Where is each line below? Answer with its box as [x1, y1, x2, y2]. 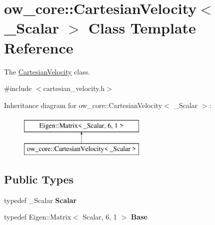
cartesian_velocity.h [43, 83, 105, 93]
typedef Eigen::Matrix [4, 211, 71, 222]
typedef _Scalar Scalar [4, 194, 77, 205]
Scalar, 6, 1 [82, 211, 117, 222]
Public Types [4, 171, 74, 186]
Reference [4, 37, 73, 57]
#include [4, 83, 32, 93]
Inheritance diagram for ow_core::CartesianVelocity [4, 99, 162, 110]
